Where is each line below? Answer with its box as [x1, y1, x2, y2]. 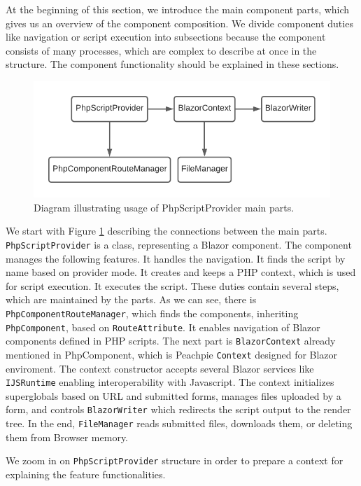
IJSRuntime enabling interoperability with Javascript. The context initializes [6, 375, 334, 389]
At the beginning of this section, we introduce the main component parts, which [6, 2, 350, 16]
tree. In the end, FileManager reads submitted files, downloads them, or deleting [6, 416, 353, 431]
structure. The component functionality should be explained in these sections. [6, 57, 339, 71]
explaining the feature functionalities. [6, 467, 166, 482]
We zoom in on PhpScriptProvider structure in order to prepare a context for [6, 453, 344, 468]
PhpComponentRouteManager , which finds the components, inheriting [6, 306, 299, 321]
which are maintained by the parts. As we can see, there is [6, 292, 257, 307]
